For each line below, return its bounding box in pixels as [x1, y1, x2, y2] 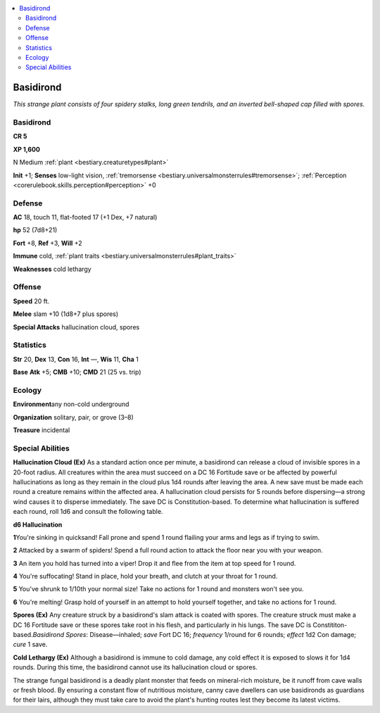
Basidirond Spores [32, 631, 87, 639]
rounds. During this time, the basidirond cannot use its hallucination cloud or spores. [13, 663, 258, 671]
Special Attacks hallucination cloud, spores [13, 322, 140, 331]
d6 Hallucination [13, 520, 63, 529]
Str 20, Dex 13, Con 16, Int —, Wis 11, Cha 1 [13, 355, 139, 363]
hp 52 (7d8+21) [13, 226, 58, 234]
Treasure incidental [13, 426, 70, 434]
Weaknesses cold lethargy [13, 265, 91, 273]
